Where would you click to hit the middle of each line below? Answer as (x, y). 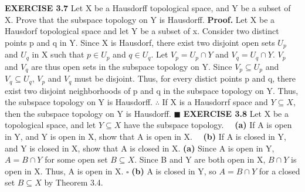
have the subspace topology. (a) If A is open (208, 125)
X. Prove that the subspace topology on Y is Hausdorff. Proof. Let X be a (140, 19)
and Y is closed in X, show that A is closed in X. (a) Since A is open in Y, (140, 148)
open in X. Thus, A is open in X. (64, 171)
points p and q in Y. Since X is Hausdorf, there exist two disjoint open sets (140, 42)
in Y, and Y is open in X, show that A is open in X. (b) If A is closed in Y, (145, 136)
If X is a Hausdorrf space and (215, 102)
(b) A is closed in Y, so (174, 171)
